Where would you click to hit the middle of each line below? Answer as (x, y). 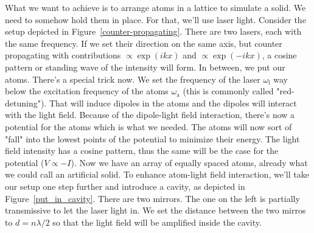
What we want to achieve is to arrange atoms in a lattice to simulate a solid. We (155, 7)
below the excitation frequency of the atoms (87, 91)
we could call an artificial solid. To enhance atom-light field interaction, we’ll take (157, 174)
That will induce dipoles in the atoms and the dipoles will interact (173, 103)
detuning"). (26, 103)
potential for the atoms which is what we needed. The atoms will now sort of (148, 126)
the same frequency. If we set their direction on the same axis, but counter (144, 43)
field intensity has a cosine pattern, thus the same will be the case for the (142, 151)
